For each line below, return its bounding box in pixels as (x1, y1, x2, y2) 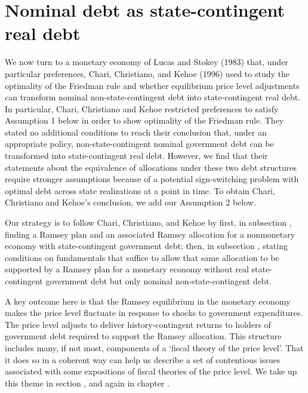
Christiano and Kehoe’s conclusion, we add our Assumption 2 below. (5, 196, 256, 208)
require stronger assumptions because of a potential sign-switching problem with (5, 173, 299, 185)
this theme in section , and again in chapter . (5, 376, 170, 389)
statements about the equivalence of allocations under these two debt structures (5, 161, 297, 173)
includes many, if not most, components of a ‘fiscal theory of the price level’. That (5, 341, 304, 354)
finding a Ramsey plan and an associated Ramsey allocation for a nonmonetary (5, 228, 295, 240)
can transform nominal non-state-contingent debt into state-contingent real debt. (5, 91, 301, 103)
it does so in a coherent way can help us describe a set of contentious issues (5, 353, 281, 366)
